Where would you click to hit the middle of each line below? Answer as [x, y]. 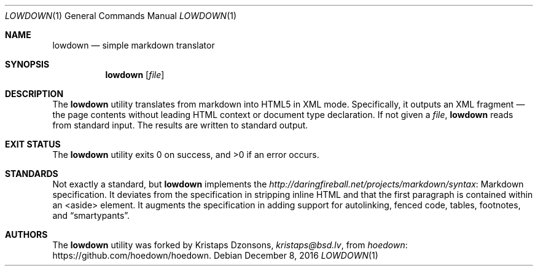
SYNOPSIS [27, 64]
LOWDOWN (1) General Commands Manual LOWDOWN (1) [121, 16]
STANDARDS [32, 174]
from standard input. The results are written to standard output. [180, 125]
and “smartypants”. [91, 215]
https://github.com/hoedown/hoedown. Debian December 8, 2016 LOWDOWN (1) [215, 255]
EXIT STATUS [33, 144]
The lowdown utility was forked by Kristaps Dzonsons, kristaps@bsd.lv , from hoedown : [230, 245]
